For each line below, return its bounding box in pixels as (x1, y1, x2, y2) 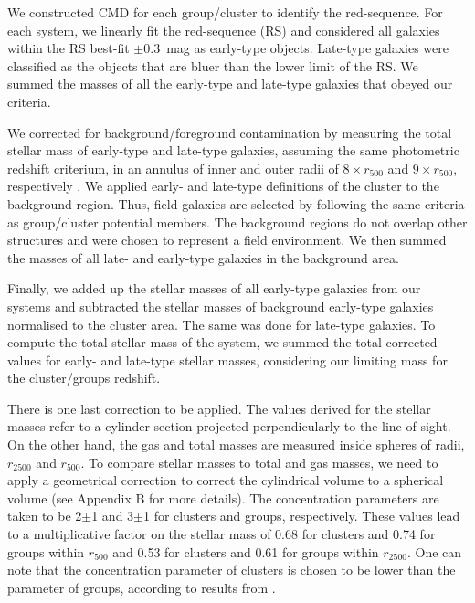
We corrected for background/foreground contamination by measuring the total (7, 122, 452, 142)
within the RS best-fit (7, 38, 130, 58)
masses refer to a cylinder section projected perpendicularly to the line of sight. (7, 417, 451, 436)
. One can (406, 542, 462, 561)
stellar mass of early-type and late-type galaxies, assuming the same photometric (7, 141, 459, 160)
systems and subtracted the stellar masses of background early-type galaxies (7, 296, 434, 315)
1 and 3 (91, 506, 134, 525)
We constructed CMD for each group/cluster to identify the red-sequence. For (7, 3, 443, 21)
